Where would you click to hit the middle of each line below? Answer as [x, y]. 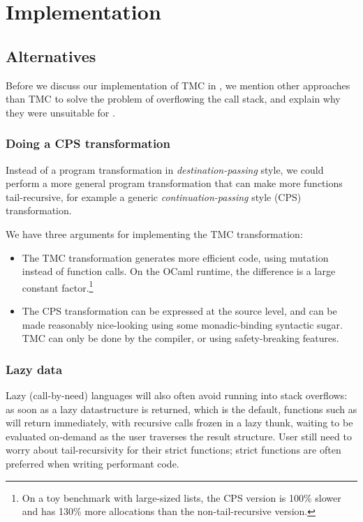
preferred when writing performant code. [92, 463]
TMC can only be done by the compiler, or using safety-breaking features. [180, 338]
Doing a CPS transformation [88, 143]
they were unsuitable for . [60, 112]
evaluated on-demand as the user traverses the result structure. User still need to [179, 436]
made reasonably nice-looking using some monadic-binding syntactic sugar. [182, 324]
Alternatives [51, 55]
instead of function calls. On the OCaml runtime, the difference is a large [179, 271]
